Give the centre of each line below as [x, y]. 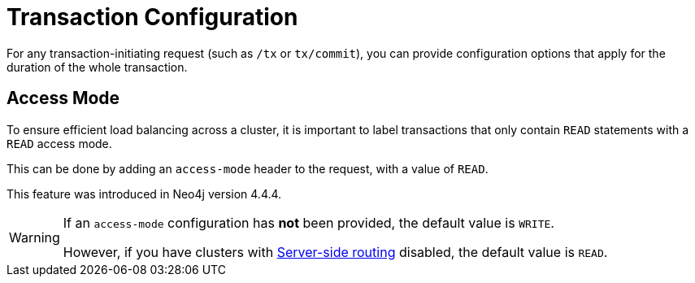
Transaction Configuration [152, 17]
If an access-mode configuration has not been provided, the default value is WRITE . [308, 222]
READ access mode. [59, 143]
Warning [35, 237]
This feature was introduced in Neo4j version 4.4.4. [144, 194]
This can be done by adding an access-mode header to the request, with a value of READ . [248, 168]
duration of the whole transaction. [97, 67]
